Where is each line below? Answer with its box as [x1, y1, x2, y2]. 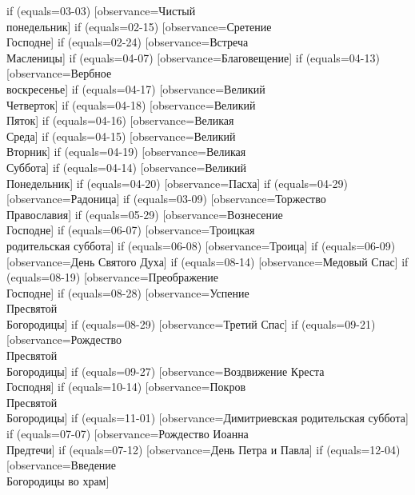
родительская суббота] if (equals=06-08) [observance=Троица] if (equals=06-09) [6, 237, 396, 253]
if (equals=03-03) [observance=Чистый [6, 2, 196, 18]
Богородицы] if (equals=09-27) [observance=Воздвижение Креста [6, 362, 325, 379]
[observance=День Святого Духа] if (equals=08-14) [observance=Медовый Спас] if [6, 253, 409, 269]
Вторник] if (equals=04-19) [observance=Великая [6, 143, 246, 160]
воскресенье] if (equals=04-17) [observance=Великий [6, 80, 265, 97]
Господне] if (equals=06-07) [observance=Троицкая [6, 222, 255, 238]
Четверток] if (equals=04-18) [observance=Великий [6, 96, 256, 113]
